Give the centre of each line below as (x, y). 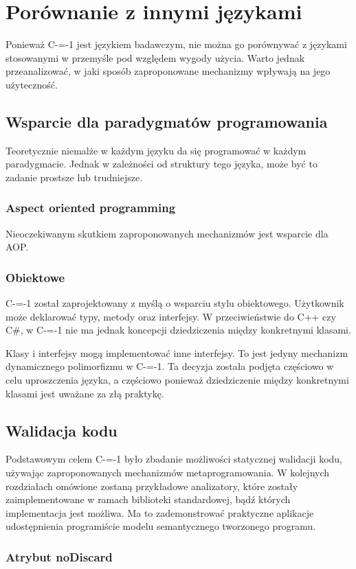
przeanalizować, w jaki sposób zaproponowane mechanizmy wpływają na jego (168, 71)
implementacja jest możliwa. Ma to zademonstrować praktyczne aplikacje (160, 512)
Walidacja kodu (62, 430)
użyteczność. (32, 84)
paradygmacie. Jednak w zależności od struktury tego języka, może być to (162, 164)
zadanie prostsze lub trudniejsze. (74, 177)
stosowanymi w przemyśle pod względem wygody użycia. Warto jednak (155, 57)
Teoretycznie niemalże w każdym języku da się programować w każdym (156, 150)
